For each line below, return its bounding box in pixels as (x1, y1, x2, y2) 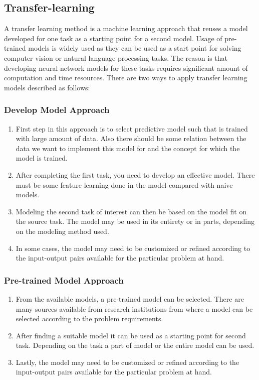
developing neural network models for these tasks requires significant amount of (4, 62, 248, 73)
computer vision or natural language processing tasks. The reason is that (4, 52, 228, 63)
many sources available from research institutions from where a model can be (16, 303, 253, 314)
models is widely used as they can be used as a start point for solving (28, 43, 241, 53)
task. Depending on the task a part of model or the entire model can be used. (16, 340, 254, 350)
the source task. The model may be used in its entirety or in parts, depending (16, 216, 254, 226)
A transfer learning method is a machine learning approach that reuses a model (4, 23, 248, 34)
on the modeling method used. (16, 225, 109, 236)
